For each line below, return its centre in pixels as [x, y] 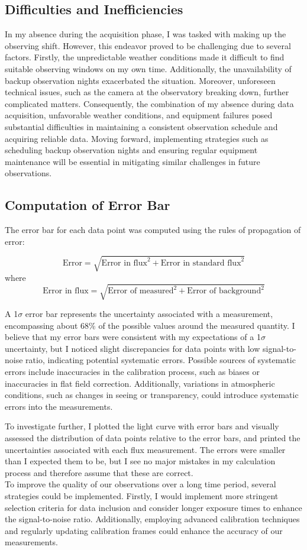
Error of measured [141, 291]
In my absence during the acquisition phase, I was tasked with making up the [146, 34]
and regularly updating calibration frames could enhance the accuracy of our [144, 530]
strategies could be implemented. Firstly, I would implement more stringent [142, 495]
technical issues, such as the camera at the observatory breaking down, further [147, 92]
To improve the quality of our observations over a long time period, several [140, 484]
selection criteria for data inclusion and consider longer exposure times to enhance [153, 507]
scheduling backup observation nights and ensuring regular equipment [131, 150]
